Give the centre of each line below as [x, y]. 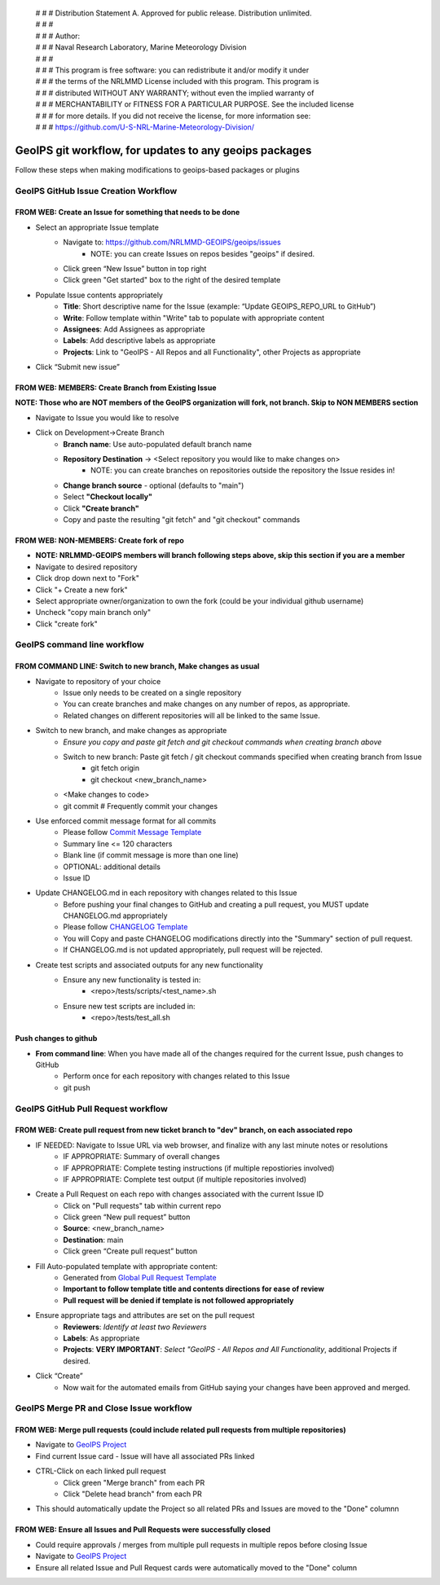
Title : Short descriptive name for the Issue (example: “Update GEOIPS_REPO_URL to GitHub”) [220, 306]
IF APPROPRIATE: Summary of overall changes [141, 1157]
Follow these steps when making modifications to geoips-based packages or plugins [158, 169]
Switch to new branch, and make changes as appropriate [131, 731]
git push [77, 1087]
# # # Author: [58, 36]
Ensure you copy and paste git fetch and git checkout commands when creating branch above [222, 742]
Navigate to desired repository [86, 567]
